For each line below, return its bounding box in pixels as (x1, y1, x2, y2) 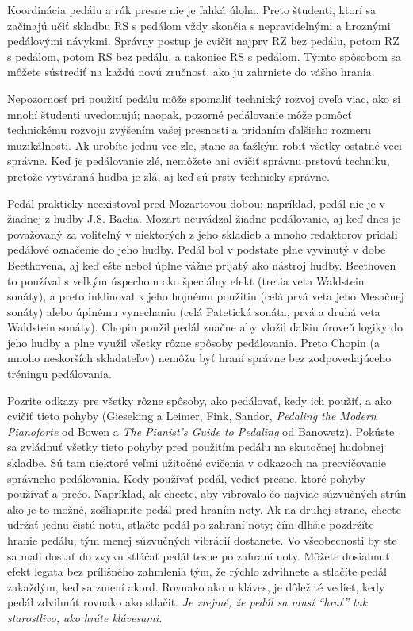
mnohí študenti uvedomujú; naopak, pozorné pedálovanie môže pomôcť (7, 105, 352, 122)
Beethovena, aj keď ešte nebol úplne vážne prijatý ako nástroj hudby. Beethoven (7, 256, 396, 273)
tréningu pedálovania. (7, 365, 112, 382)
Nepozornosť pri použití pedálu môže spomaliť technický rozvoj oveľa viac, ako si (7, 90, 401, 106)
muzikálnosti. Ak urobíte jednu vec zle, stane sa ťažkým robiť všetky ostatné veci (7, 136, 402, 153)
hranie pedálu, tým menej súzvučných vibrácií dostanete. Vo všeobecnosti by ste (7, 532, 397, 548)
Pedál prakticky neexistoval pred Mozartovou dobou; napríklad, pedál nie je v (7, 194, 385, 211)
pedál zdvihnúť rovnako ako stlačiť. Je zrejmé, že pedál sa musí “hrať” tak (7, 594, 368, 610)
